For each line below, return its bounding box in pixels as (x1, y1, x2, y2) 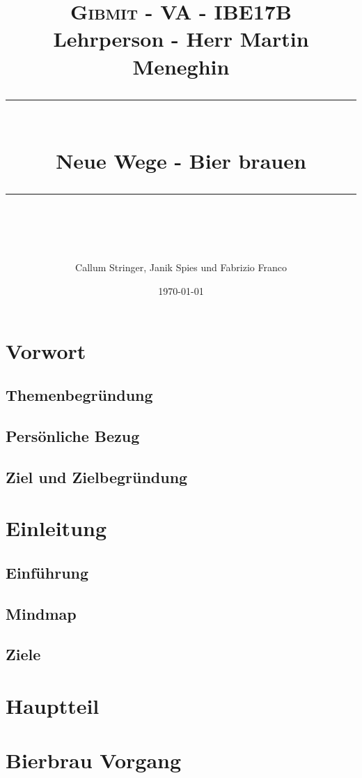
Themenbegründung (6, 384, 153, 406)
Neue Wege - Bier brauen (56, 146, 306, 174)
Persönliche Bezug (6, 425, 140, 446)
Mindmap (6, 602, 77, 624)
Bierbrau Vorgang (6, 746, 182, 775)
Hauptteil (6, 691, 100, 719)
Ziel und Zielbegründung (6, 466, 188, 487)
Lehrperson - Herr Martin (53, 24, 309, 53)
